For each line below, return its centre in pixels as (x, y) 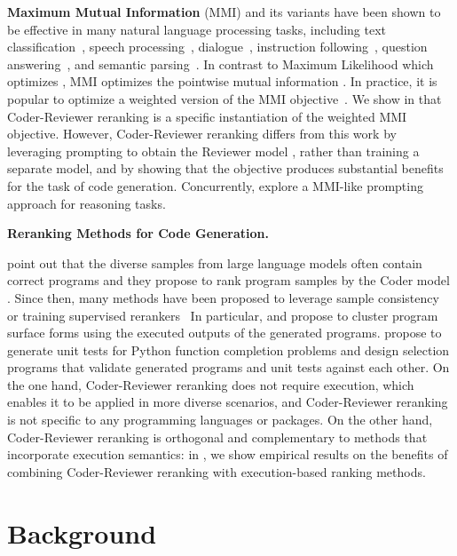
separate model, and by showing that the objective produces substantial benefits (225, 168)
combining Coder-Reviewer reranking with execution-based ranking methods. (217, 471)
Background (82, 532)
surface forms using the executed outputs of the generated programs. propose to (225, 333)
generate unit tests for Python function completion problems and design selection (228, 349)
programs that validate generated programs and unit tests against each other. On (228, 367)
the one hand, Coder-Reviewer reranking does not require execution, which (211, 384)
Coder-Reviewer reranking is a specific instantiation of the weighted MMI (207, 116)
